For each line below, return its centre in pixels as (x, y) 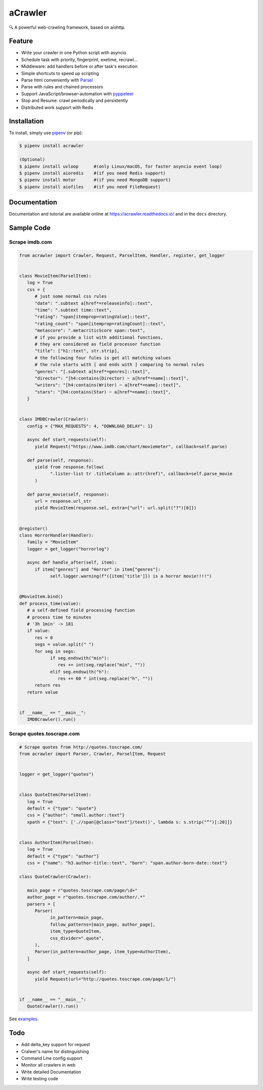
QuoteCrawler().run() (53, 1006)
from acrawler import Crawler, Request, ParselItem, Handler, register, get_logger (122, 255)
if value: (39, 631)
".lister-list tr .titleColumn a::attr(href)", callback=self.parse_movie (141, 474)
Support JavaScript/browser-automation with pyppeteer (77, 94)
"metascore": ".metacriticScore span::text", (90, 331)
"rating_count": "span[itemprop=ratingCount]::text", (100, 324)
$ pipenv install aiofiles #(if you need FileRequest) (90, 187)
